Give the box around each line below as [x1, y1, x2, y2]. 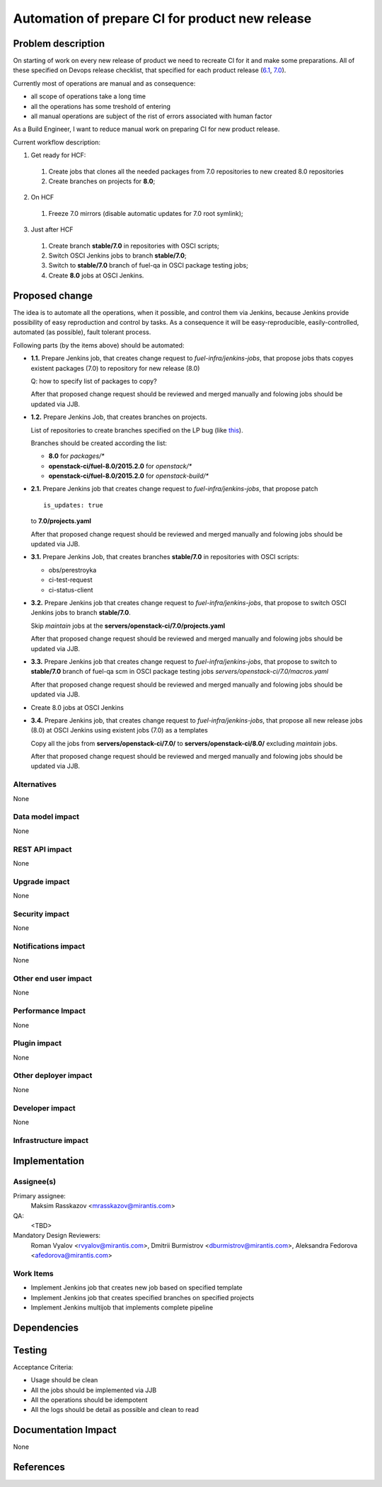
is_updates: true [43, 501, 103, 509]
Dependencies [13, 1321, 79, 1333]
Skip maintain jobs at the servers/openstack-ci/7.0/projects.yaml [30, 621, 226, 630]
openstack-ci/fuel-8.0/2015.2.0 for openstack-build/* [48, 471, 209, 481]
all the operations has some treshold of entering [30, 102, 171, 110]
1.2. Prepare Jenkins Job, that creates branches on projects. [30, 413, 208, 421]
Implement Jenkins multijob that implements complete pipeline [30, 1303, 214, 1311]
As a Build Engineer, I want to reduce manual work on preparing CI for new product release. [13, 125, 280, 134]
